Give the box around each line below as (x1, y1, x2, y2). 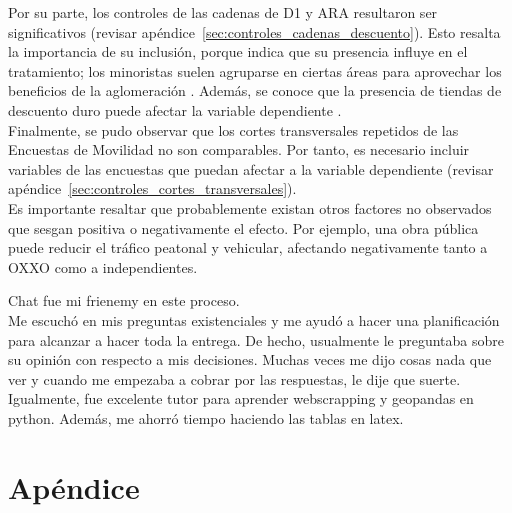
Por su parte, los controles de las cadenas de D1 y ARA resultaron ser (8, 2, 438, 22)
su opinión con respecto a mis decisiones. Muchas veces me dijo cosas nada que (8, 349, 492, 370)
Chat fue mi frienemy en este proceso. (8, 290, 240, 311)
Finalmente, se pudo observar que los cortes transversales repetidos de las (8, 119, 459, 140)
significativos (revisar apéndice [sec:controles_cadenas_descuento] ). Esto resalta (8, 21, 501, 42)
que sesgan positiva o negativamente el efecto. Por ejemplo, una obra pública (8, 217, 479, 238)
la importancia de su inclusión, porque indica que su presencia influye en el (8, 41, 468, 62)
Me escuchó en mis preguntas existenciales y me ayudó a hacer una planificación (8, 309, 500, 330)
